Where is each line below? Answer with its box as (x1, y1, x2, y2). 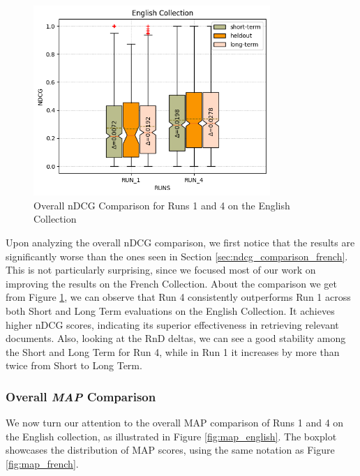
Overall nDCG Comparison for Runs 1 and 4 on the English (33, 198, 290, 212)
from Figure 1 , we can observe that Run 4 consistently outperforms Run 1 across (6, 290, 351, 304)
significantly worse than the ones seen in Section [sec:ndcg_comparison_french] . (6, 248, 348, 263)
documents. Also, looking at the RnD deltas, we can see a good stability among (6, 331, 346, 345)
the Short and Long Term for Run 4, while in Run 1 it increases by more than (6, 344, 340, 359)
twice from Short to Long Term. (6, 358, 142, 373)
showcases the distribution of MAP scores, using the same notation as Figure (6, 442, 335, 457)
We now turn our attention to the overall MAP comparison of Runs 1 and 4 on (6, 415, 344, 430)
